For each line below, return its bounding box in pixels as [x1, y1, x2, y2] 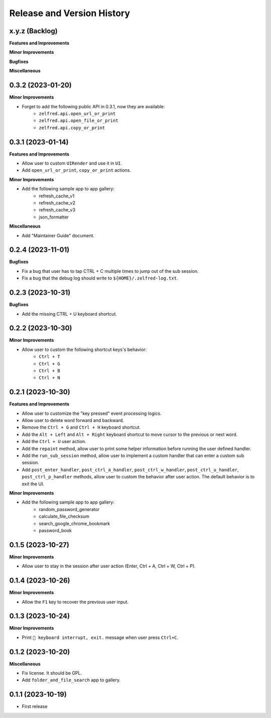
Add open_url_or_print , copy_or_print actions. [22, 167, 131, 173]
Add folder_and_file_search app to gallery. [22, 677, 121, 683]
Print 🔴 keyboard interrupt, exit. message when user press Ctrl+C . [22, 634, 179, 640]
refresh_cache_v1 [39, 193, 75, 199]
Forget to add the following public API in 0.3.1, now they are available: [22, 103, 165, 109]
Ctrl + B [39, 368, 60, 374]
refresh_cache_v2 [39, 199, 75, 206]
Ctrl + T [39, 354, 60, 360]
